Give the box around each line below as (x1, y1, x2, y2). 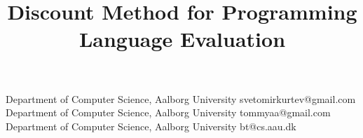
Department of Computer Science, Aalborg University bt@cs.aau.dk (6, 118, 296, 133)
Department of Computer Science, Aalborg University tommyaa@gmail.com (6, 105, 331, 120)
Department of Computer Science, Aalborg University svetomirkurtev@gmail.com (6, 91, 356, 106)
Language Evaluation (78, 25, 286, 53)
